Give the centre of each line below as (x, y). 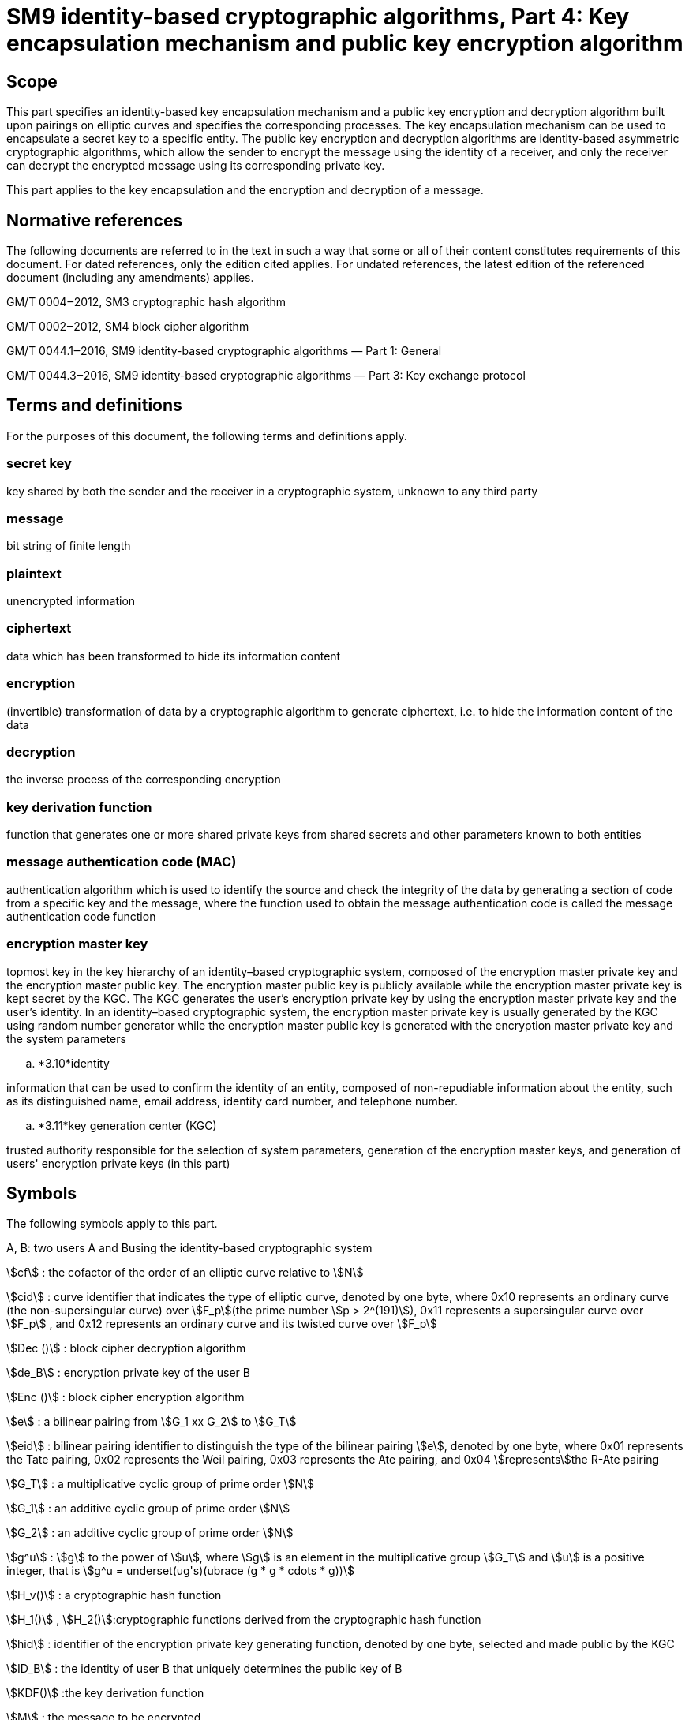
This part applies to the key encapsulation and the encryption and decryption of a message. (245, 190)
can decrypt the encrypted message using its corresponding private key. (196, 166)
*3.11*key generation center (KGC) (127, 1125)
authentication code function (81, 916)
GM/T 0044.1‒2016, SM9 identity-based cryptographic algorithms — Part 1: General (224, 351)
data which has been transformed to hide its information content (174, 656)
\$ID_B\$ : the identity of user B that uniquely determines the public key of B (204, 1669)
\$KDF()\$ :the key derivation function (105, 1693)
